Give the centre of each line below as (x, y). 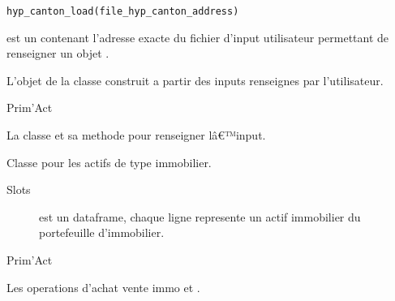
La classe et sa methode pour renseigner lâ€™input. (136, 135)
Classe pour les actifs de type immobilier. (109, 162)
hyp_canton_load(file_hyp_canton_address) (123, 11)
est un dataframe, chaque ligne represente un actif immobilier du (200, 216)
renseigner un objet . (58, 53)
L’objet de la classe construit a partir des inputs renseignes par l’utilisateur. (195, 80)
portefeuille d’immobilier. (102, 232)
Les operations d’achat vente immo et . (103, 287)
